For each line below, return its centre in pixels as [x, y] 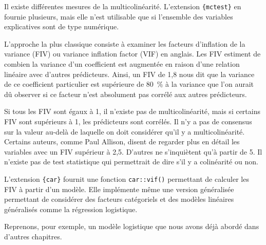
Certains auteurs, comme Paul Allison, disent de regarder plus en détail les [122, 142]
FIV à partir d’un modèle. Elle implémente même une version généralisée [119, 189]
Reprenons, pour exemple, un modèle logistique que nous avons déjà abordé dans [132, 226]
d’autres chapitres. [33, 236]
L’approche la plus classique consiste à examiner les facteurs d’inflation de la [125, 43]
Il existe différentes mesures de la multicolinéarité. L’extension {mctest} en [123, 6]
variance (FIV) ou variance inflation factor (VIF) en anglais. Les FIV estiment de [132, 54]
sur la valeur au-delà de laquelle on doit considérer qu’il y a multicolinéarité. [125, 131]
